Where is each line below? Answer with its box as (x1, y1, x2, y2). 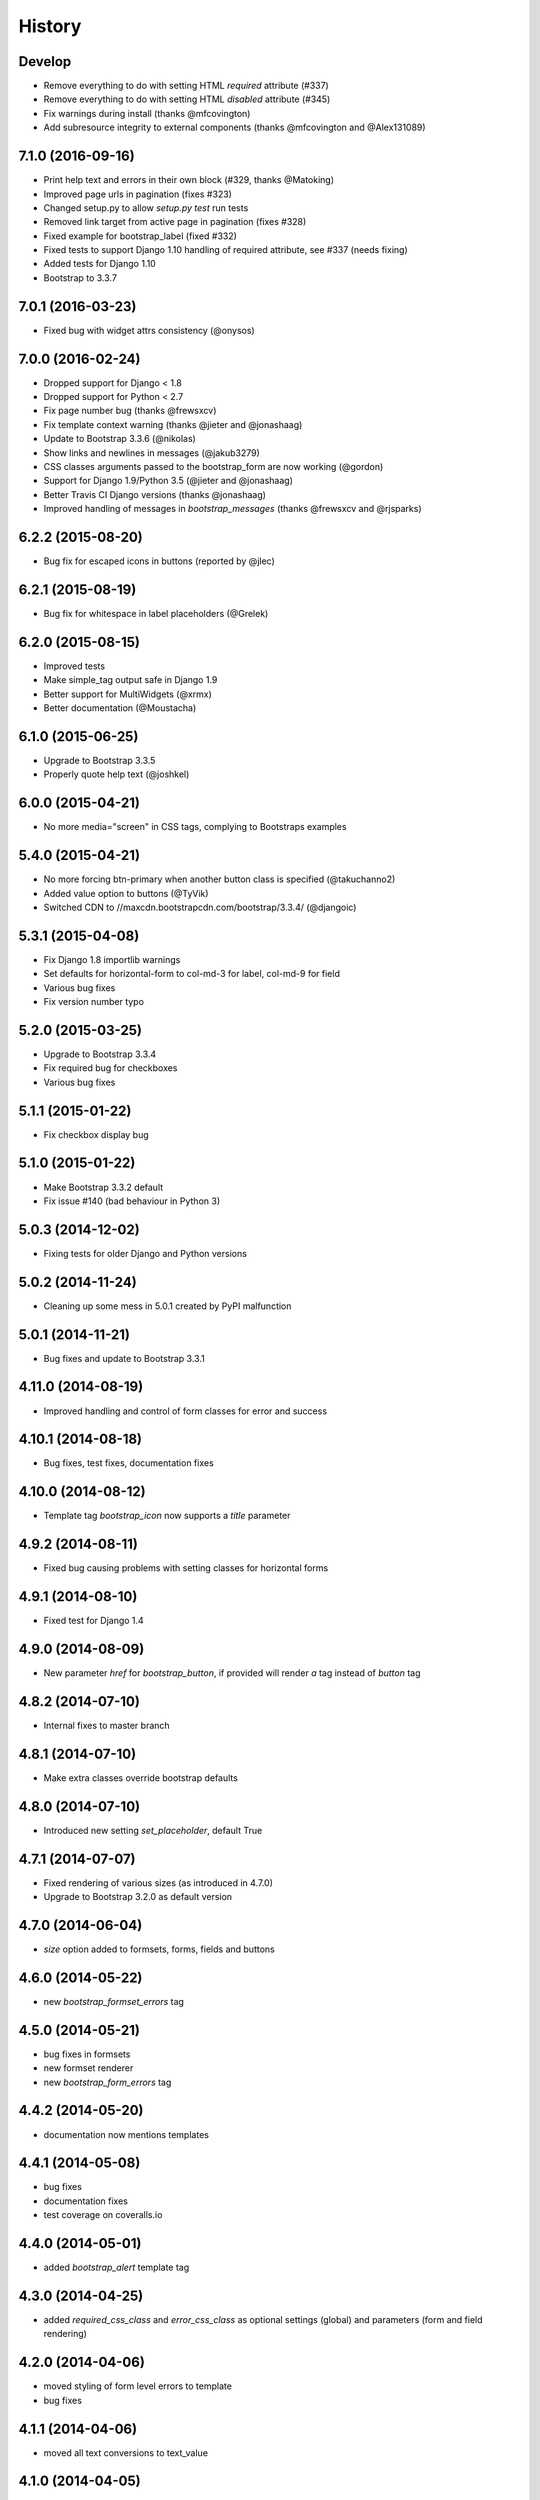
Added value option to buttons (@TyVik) (43, 887, 209, 899)
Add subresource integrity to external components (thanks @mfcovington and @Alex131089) (43, 121, 426, 134)
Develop (18, 53, 72, 70)
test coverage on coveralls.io (43, 2209, 163, 2221)
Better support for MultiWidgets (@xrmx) (43, 688, 212, 700)
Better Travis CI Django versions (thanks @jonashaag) (43, 488, 267, 500)
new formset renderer (43, 2062, 134, 2074)
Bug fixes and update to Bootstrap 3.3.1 (43, 1352, 205, 1364)
